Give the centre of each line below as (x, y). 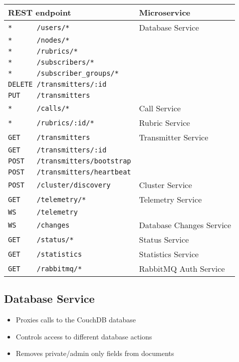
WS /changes (39, 225)
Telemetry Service (170, 199)
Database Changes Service (185, 225)
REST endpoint (40, 12)
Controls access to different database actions (84, 336)
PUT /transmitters (49, 95)
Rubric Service (165, 123)
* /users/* (39, 27)
